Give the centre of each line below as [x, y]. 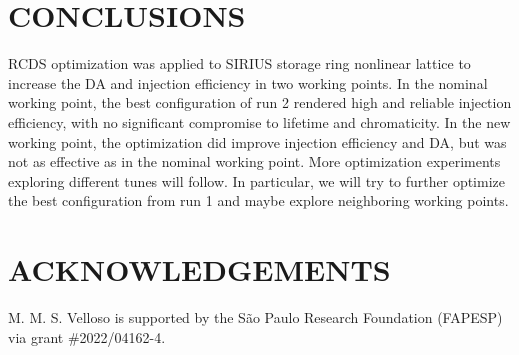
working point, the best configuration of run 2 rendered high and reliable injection [260, 102]
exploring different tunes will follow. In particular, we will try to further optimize [256, 180]
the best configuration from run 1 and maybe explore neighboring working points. [258, 200]
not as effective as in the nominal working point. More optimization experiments [254, 161]
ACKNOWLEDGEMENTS [199, 269]
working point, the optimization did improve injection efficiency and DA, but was [257, 141]
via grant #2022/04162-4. [87, 336]
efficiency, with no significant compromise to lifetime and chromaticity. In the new [259, 121]
